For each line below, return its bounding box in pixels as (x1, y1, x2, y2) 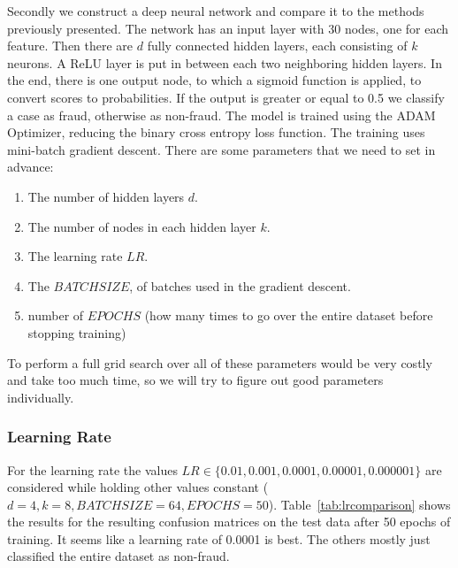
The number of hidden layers (27, 187, 185, 205)
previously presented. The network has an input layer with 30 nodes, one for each (7, 19, 449, 37)
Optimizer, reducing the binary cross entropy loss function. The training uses (7, 123, 425, 142)
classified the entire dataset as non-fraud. (7, 547, 230, 565)
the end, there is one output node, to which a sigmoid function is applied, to (7, 71, 422, 89)
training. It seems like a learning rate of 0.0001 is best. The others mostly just (7, 529, 431, 548)
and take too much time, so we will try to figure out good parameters (7, 371, 384, 389)
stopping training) (27, 323, 126, 342)
